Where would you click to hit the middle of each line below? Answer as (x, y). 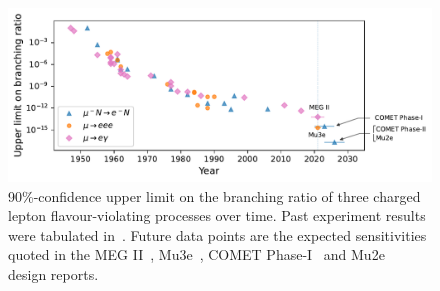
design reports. (53, 273)
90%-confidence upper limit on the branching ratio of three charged (214, 195)
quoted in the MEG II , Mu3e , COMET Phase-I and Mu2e (196, 254)
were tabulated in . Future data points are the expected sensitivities (217, 234)
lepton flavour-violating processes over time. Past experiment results (217, 215)
